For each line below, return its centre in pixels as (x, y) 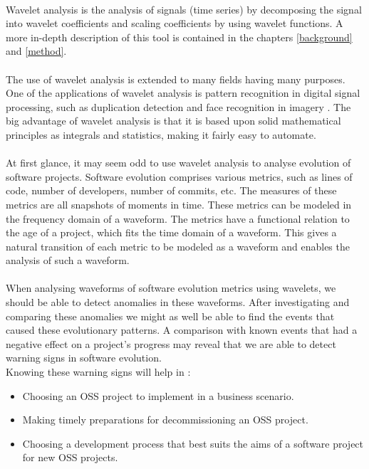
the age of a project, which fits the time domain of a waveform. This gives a (171, 232)
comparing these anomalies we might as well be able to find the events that (170, 316)
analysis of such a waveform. (68, 260)
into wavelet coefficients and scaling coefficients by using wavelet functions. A (175, 23)
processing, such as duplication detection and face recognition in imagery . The (178, 106)
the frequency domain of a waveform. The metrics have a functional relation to (178, 218)
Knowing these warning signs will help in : (98, 372)
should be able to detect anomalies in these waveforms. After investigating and (178, 302)
